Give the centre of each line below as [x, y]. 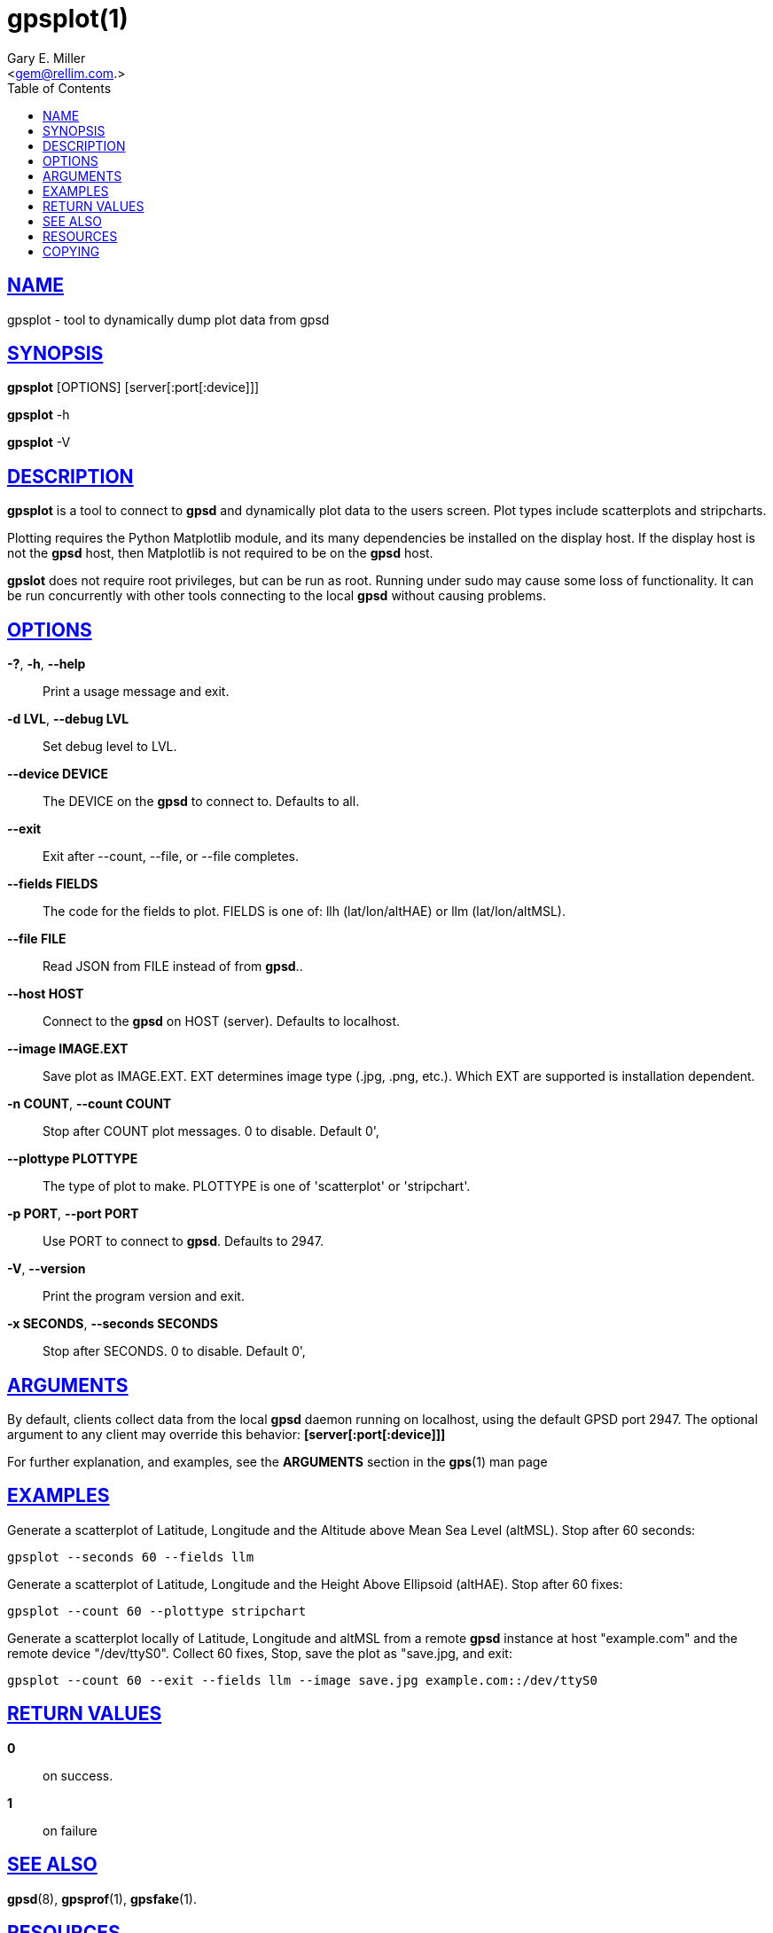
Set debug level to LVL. [110, 747]
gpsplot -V [39, 442]
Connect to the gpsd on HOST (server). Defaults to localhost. [222, 1021]
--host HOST [46, 994]
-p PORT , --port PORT [73, 1214]
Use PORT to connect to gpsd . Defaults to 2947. [183, 1241]
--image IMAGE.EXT [68, 1049]
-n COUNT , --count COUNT [90, 1104]
